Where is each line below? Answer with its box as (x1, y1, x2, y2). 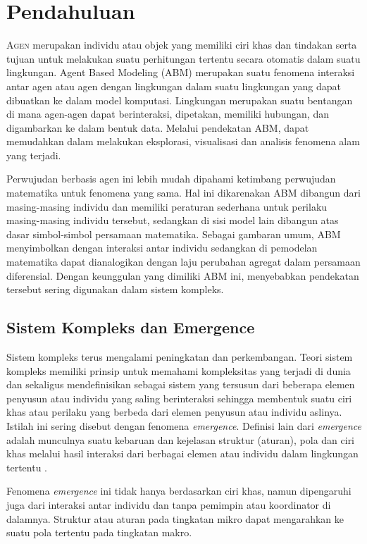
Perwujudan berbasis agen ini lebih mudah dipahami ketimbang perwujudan (6, 171, 336, 186)
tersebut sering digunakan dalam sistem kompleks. (6, 282, 224, 297)
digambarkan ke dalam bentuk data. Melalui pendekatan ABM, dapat (6, 120, 309, 135)
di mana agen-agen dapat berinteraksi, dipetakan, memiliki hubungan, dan (6, 106, 329, 121)
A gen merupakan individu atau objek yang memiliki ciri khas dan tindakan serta (6, 37, 357, 52)
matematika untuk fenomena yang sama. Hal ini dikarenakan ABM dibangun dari (6, 185, 361, 200)
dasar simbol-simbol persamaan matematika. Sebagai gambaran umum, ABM (6, 226, 341, 241)
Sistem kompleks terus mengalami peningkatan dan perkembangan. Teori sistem (6, 350, 353, 364)
